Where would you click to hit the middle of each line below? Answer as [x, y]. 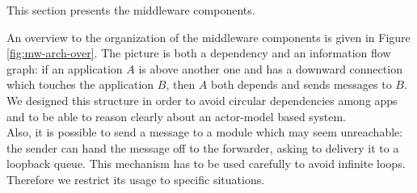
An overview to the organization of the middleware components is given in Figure [208, 37]
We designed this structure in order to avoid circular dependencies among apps [202, 100]
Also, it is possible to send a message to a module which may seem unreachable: [205, 132]
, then [181, 84]
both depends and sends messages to [301, 84]
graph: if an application [65, 68]
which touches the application [80, 84]
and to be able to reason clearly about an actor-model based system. [177, 116]
